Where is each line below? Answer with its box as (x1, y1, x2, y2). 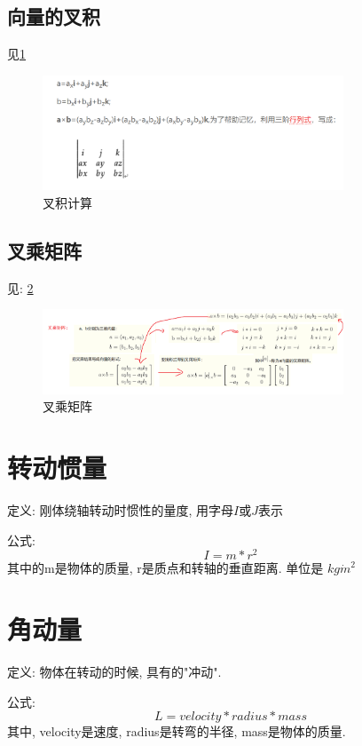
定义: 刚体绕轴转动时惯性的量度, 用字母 (7, 501, 234, 520)
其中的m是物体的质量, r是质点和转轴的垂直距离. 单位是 (7, 559, 324, 577)
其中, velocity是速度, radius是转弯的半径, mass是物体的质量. (7, 722, 346, 741)
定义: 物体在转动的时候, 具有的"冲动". (7, 663, 222, 681)
